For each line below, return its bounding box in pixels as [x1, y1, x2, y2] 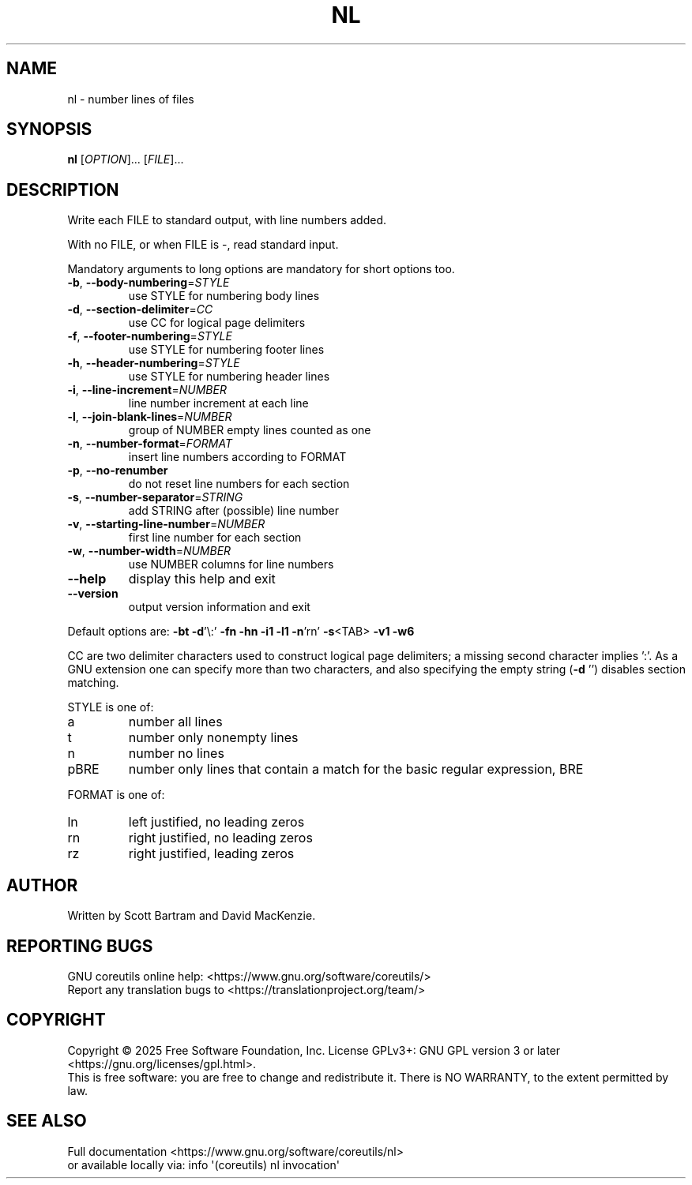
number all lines [128, 714, 223, 730]
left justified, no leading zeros [128, 814, 305, 831]
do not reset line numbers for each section [128, 477, 350, 491]
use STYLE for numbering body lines [128, 289, 320, 303]
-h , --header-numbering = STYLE [67, 356, 240, 370]
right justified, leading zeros [128, 846, 295, 862]
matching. [67, 676, 119, 690]
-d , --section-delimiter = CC [67, 302, 213, 317]
